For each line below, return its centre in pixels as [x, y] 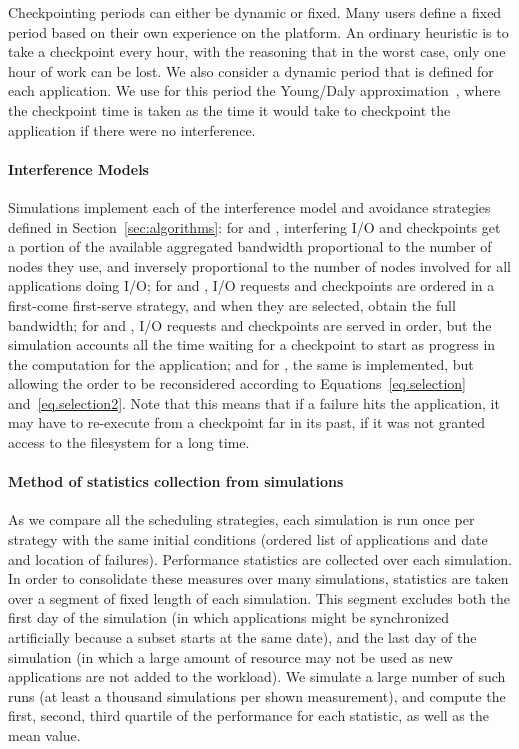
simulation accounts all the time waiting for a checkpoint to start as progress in [252, 344]
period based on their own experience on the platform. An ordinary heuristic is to [258, 31]
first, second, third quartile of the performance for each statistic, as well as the [248, 715]
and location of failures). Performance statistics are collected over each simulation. [260, 558]
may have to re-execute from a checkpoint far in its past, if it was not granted [247, 422]
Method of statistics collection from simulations [176, 481]
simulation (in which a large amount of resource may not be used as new [230, 656]
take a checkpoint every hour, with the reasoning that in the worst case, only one [257, 51]
